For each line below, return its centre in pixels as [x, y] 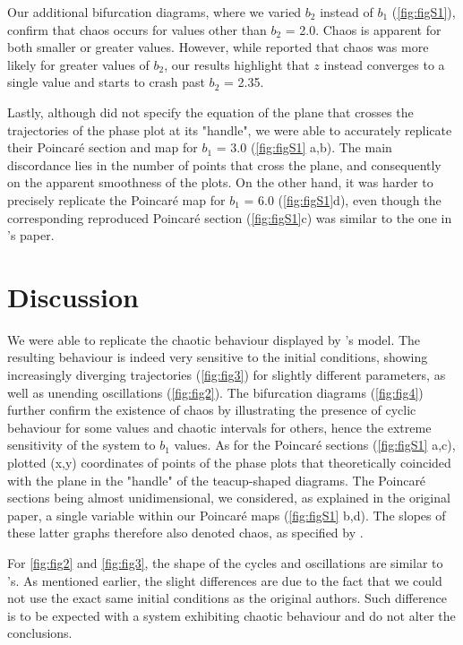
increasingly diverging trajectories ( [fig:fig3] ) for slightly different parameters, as [227, 375]
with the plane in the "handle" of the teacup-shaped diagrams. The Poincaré [217, 480]
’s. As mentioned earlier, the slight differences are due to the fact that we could [225, 580]
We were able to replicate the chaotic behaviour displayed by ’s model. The [214, 339]
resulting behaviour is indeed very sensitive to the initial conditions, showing [218, 357]
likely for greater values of [78, 64]
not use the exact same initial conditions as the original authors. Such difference [227, 598]
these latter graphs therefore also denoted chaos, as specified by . [185, 533]
